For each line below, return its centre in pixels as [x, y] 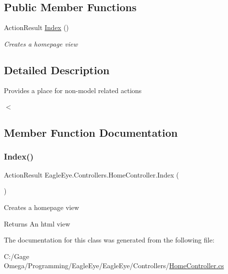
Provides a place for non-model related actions [73, 90]
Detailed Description [57, 70]
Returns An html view [37, 223]
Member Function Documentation [91, 133]
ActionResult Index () [37, 27]
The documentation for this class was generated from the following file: [109, 240]
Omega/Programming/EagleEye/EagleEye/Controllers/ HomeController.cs [114, 266]
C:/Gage [17, 256]
